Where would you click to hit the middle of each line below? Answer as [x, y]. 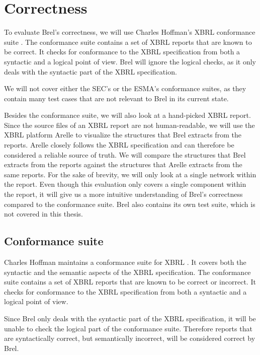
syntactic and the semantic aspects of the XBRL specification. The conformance [127, 272]
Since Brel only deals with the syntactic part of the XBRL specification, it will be [130, 318]
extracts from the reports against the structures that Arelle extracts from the [123, 164]
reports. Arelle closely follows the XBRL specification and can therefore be [119, 145]
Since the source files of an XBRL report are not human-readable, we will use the [129, 125]
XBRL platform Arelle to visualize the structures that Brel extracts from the [123, 135]
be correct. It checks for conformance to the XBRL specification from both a [122, 52]
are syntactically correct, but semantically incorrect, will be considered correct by [130, 338]
